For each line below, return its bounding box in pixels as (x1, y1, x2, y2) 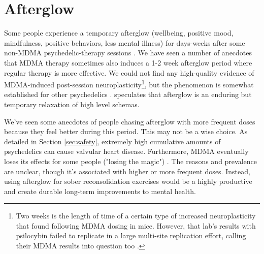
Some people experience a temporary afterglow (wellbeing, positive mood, (4, 27, 234, 38)
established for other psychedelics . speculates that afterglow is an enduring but (4, 89, 252, 100)
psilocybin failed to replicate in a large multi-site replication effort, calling (16, 230, 246, 241)
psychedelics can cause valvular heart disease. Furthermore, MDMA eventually (4, 146, 249, 156)
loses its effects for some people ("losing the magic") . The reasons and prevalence (4, 155, 257, 166)
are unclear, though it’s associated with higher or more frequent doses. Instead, (4, 166, 250, 176)
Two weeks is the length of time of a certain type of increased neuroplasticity (16, 210, 256, 221)
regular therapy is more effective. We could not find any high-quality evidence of (4, 67, 254, 78)
